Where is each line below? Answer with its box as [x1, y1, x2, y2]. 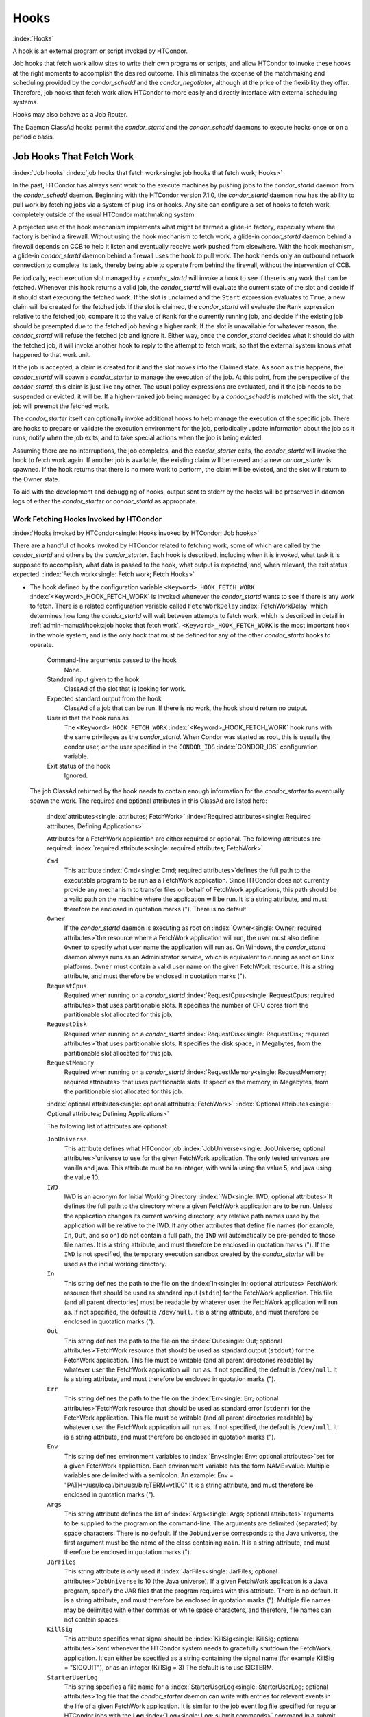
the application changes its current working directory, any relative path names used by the [64, 1212, 319, 1220]
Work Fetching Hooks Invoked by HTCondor [12, 514, 162, 524]
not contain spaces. [64, 1615, 120, 1624]
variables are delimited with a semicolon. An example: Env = [64, 1471, 234, 1479]
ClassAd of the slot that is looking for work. [64, 685, 186, 693]
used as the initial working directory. [64, 1260, 167, 1268]
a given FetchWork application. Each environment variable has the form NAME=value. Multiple [64, 1462, 330, 1470]
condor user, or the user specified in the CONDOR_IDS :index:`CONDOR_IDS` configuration [64, 742, 318, 751]
